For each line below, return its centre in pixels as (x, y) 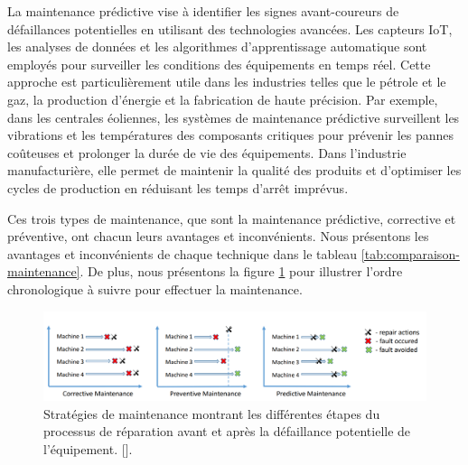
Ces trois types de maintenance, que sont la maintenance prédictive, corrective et (232, 218)
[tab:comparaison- (410, 253)
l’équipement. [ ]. (88, 449)
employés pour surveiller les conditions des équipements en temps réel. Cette (219, 64)
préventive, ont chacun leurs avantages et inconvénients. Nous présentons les (218, 236)
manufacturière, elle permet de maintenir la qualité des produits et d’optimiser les (234, 170)
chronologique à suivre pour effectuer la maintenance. (155, 288)
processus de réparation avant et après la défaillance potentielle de (227, 431)
